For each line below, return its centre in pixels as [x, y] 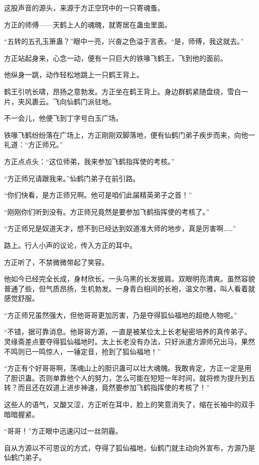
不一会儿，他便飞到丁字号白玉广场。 [63, 118]
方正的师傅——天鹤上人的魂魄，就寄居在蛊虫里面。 [88, 24]
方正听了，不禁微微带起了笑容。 [56, 262]
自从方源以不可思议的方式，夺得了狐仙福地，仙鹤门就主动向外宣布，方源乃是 [129, 447]
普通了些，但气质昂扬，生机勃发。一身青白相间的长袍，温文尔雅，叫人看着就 [129, 288]
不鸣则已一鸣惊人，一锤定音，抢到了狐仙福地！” [82, 351]
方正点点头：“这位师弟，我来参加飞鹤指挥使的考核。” [89, 161]
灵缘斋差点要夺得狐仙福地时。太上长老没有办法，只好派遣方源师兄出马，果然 [129, 342]
